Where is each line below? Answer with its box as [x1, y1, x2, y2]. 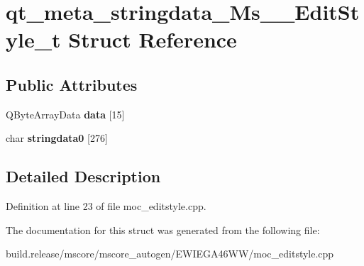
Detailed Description [6, 165, 161, 187]
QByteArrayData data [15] [6, 106, 125, 121]
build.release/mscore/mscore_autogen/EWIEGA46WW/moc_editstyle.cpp [6, 246, 334, 261]
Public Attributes [6, 73, 138, 95]
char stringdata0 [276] [6, 131, 108, 145]
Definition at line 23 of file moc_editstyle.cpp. [6, 199, 206, 214]
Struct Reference [68, 25, 237, 54]
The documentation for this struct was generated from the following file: [6, 222, 320, 237]
